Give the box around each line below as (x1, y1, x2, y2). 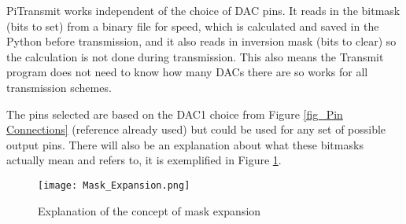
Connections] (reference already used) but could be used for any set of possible (6, 121, 386, 138)
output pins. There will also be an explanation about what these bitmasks (6, 136, 364, 152)
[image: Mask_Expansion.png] (38, 179, 190, 191)
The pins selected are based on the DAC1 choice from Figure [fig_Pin (6, 105, 343, 122)
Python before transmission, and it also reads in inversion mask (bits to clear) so (6, 33, 397, 50)
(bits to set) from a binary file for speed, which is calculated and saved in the (6, 17, 379, 34)
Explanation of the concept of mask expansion (38, 202, 261, 218)
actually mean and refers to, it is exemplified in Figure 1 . (6, 152, 282, 168)
